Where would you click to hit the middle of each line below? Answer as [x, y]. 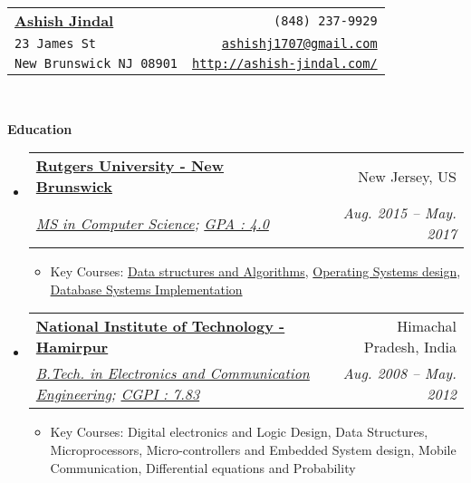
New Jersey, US [407, 176]
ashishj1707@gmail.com [299, 43]
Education [40, 128]
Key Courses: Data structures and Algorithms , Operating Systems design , [255, 271]
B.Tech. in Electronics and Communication [173, 373]
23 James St [56, 43]
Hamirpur [72, 347]
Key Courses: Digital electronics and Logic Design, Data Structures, [239, 432]
